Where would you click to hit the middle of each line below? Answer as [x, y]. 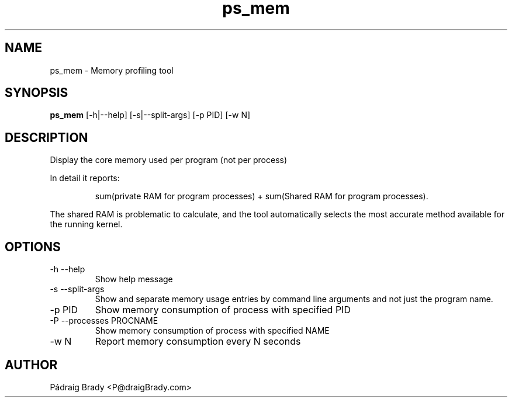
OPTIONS [33, 247]
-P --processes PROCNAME [104, 321]
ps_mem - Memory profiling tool [112, 70]
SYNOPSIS [37, 93]
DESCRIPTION [46, 137]
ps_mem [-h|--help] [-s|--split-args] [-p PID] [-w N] [150, 115]
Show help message [134, 279]
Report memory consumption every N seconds [198, 342]
